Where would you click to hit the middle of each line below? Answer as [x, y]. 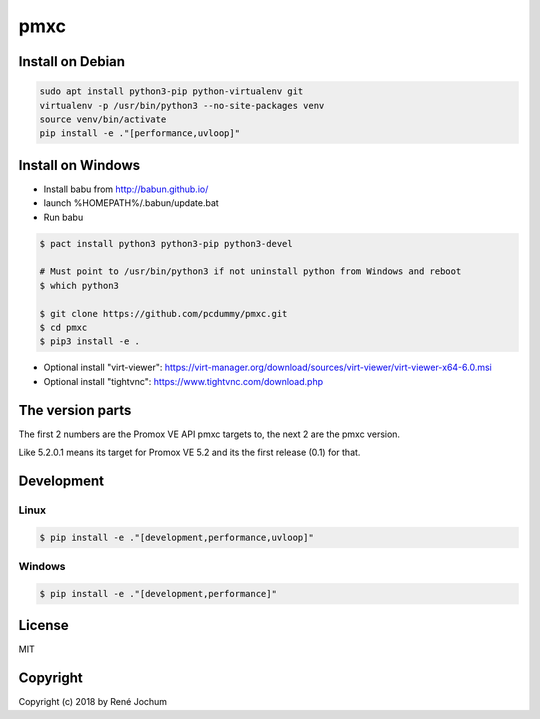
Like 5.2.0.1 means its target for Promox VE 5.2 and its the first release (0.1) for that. [189, 452]
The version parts [75, 410]
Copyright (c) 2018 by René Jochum [93, 702]
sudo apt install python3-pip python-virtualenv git [171, 91]
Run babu [63, 217]
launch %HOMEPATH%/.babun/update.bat [131, 203]
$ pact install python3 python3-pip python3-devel [166, 243]
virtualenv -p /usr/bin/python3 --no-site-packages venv [182, 105]
